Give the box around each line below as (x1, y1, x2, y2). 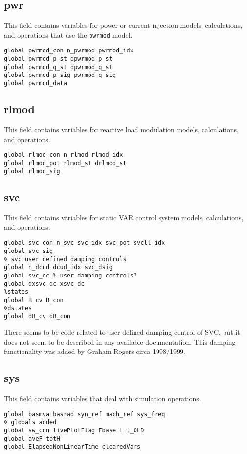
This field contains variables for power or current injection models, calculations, (4, 20, 243, 30)
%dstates (4, 304, 32, 312)
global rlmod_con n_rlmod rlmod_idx (4, 151, 123, 159)
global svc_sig (4, 248, 53, 255)
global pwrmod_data (4, 80, 67, 87)
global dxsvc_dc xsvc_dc (4, 280, 85, 287)
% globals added (4, 419, 57, 426)
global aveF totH (4, 435, 60, 442)
